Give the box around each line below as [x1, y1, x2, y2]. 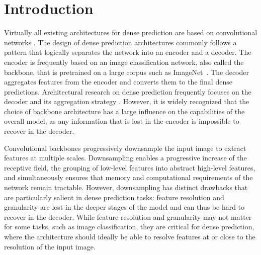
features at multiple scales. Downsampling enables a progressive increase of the [4, 152, 247, 163]
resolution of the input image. [4, 241, 96, 251]
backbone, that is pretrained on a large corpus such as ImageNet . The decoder [4, 66, 249, 77]
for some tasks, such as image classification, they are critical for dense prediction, [4, 221, 254, 232]
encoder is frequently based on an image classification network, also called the [4, 56, 244, 67]
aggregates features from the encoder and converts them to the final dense [4, 76, 232, 87]
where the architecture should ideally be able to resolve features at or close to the [4, 231, 255, 241]
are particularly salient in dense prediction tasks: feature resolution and [4, 192, 224, 202]
